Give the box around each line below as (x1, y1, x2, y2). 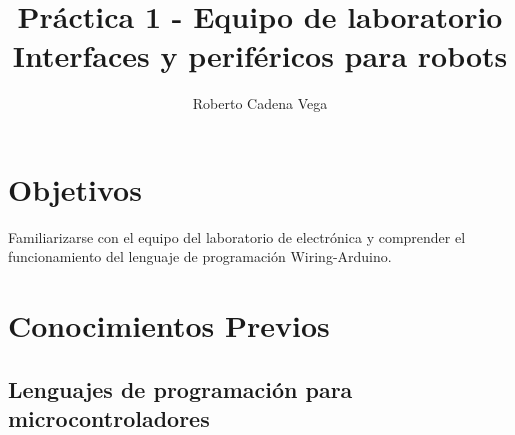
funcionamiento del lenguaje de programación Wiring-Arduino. (8, 246, 392, 267)
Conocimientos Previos (8, 305, 330, 346)
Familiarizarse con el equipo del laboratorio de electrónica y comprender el (8, 226, 466, 247)
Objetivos (8, 168, 142, 209)
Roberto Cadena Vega (192, 93, 328, 114)
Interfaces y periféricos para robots (12, 35, 508, 76)
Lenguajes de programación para (8, 373, 353, 404)
